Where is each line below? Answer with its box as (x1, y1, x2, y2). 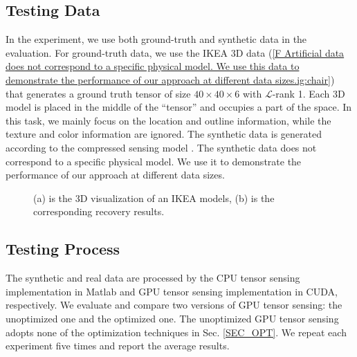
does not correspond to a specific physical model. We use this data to (6, 59, 300, 73)
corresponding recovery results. (33, 204, 165, 219)
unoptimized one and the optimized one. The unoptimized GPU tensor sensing (6, 311, 339, 325)
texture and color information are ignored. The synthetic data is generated (6, 127, 322, 141)
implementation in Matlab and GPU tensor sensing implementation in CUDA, (6, 284, 338, 298)
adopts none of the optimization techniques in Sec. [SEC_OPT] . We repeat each (6, 324, 347, 339)
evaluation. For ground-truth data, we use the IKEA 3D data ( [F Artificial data (6, 45, 345, 59)
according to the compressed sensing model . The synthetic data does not (6, 140, 317, 154)
